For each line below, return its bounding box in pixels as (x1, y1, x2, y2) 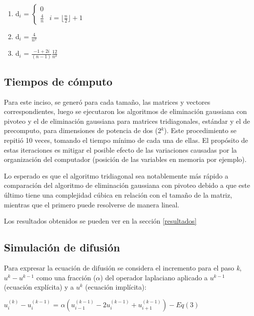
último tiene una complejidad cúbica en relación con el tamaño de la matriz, (4, 190, 233, 200)
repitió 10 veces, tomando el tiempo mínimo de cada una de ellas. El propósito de (4, 135, 248, 145)
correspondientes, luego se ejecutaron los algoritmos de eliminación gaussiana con (4, 106, 247, 116)
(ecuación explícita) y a (4, 282, 74, 292)
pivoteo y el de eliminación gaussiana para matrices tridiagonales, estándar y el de (4, 115, 250, 126)
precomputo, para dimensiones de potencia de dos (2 (4, 125, 161, 135)
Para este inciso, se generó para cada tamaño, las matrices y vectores (4, 96, 211, 107)
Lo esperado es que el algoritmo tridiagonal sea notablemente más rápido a (4, 170, 229, 181)
